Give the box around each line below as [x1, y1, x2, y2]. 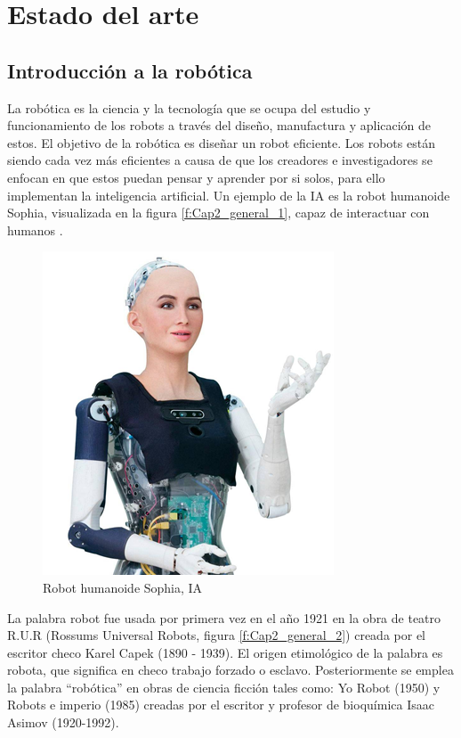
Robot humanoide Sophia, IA [43, 578, 203, 596]
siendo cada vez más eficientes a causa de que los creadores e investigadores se [7, 151, 433, 169]
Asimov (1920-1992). [7, 713, 119, 732]
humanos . [7, 220, 63, 239]
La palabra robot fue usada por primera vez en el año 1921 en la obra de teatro [7, 608, 441, 627]
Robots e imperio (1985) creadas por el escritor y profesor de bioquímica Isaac [7, 695, 434, 714]
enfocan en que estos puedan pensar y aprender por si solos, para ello [7, 168, 385, 186]
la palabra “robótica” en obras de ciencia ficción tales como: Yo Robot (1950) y [7, 677, 441, 696]
